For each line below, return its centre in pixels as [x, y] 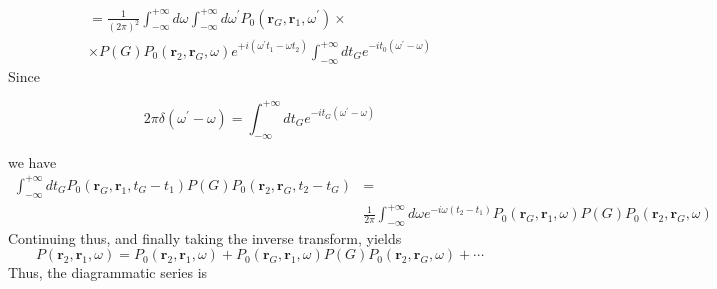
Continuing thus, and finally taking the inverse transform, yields [205, 237]
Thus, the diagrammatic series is [108, 272]
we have [32, 161]
